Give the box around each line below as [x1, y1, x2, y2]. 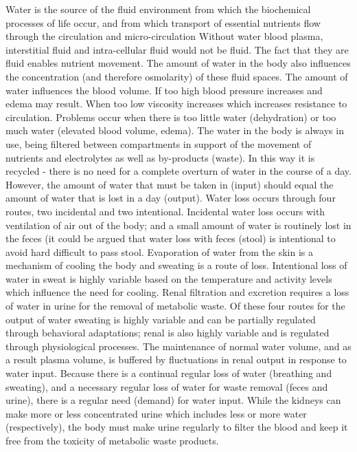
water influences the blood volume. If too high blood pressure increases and [5, 83, 323, 97]
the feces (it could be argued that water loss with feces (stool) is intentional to [5, 231, 336, 246]
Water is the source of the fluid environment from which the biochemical [5, 2, 311, 16]
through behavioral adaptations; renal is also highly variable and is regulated [5, 325, 330, 340]
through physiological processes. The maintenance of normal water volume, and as [5, 338, 352, 353]
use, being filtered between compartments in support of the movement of [5, 136, 312, 151]
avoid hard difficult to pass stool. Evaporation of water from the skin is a [5, 244, 313, 259]
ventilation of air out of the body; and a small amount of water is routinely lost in [5, 217, 352, 232]
